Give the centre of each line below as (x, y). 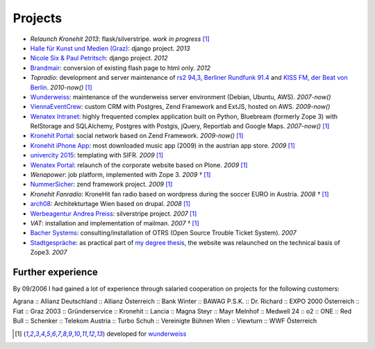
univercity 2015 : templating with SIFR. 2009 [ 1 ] (97, 155)
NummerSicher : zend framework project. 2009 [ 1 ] (101, 185)
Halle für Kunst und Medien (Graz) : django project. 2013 (110, 48)
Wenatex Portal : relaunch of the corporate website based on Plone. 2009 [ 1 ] (139, 165)
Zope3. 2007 (49, 253)
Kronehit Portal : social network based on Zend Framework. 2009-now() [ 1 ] (137, 136)
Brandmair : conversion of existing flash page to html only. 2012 (120, 68)
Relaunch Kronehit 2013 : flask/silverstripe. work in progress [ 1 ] (120, 39)
